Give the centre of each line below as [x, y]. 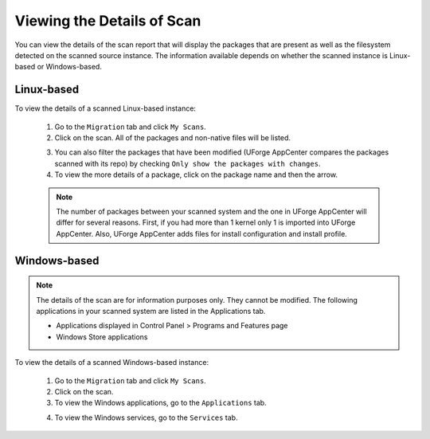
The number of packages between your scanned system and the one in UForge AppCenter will [211, 211]
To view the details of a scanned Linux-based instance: [106, 108]
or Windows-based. [70, 67]
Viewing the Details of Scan [108, 21]
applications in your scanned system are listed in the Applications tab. [151, 311]
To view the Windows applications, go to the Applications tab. [160, 403]
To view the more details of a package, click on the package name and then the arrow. [196, 174]
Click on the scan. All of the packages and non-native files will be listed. [172, 138]
